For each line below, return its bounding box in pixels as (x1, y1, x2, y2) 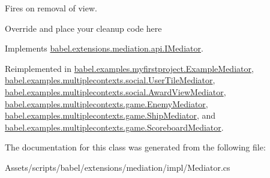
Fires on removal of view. (5, 2, 97, 14)
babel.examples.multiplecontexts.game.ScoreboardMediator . (5, 120, 224, 133)
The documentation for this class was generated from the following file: (5, 141, 266, 153)
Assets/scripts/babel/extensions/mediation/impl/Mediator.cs (5, 161, 230, 173)
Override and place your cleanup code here (5, 22, 162, 34)
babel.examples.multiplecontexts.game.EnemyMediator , (5, 97, 208, 110)
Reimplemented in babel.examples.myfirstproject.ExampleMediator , (5, 62, 254, 74)
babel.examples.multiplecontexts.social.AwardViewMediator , (5, 85, 226, 98)
